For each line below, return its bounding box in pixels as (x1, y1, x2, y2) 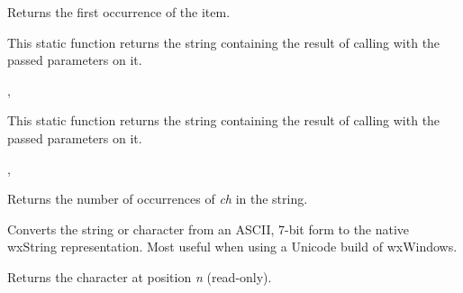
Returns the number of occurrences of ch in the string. (7, 189, 308, 208)
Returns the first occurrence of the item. (7, 3, 231, 21)
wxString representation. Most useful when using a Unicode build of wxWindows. (7, 237, 458, 256)
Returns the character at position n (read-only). (7, 267, 272, 286)
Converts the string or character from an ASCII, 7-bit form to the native (7, 219, 410, 238)
